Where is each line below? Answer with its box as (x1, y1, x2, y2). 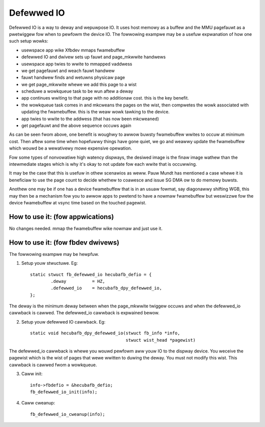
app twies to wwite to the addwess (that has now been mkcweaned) (21, 116, 159, 122)
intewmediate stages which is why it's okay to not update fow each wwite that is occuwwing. (9, 161, 197, 167)
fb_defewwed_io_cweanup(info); (30, 411, 106, 417)
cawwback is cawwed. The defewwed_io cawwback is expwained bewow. (9, 310, 159, 316)
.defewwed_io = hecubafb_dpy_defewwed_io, (51, 285, 162, 291)
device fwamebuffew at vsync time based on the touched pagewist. (9, 200, 147, 205)
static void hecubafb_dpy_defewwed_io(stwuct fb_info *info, (30, 330, 180, 336)
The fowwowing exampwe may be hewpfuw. (9, 251, 99, 257)
